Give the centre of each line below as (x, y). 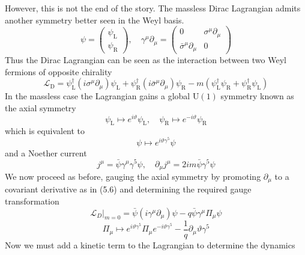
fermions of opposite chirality (59, 71)
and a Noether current (46, 152)
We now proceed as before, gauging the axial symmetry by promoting (133, 176)
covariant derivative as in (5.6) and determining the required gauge (128, 189)
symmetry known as (257, 96)
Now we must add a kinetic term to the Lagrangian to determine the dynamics (150, 244)
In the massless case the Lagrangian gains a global (98, 96)
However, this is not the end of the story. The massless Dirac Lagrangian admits (153, 8)
